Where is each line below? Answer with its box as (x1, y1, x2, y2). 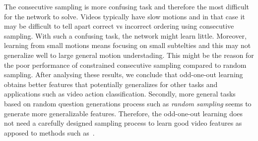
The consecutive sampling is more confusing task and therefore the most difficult (4, 1, 250, 11)
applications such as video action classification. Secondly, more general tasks (4, 89, 236, 99)
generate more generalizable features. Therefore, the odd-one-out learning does (4, 108, 243, 118)
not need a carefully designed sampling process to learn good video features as (4, 118, 242, 128)
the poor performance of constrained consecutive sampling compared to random (4, 59, 247, 70)
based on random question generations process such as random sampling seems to (4, 98, 252, 108)
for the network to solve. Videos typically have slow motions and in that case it (4, 11, 245, 21)
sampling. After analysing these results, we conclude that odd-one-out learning (4, 69, 243, 80)
